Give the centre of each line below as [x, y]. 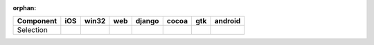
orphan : [25, 8]
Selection [32, 30]
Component [37, 21]
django [147, 21]
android [228, 21]
